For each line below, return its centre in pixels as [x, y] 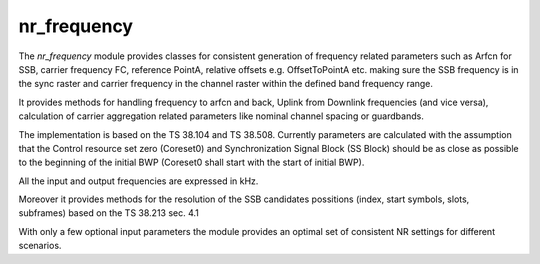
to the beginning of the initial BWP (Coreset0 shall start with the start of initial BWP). [191, 162]
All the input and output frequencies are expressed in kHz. [138, 181]
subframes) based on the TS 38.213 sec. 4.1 [109, 213]
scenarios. [40, 246]
